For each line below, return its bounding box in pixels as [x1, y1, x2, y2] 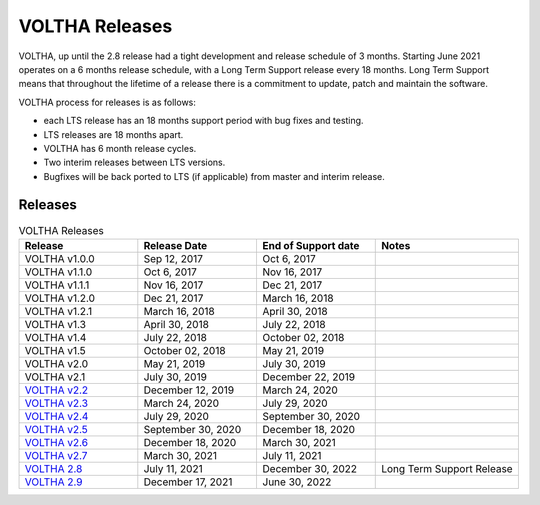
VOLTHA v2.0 [24, 356, 89, 370]
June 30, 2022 [262, 475, 332, 489]
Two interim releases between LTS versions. [43, 156, 226, 169]
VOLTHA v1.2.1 [24, 304, 93, 318]
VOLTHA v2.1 [24, 370, 86, 384]
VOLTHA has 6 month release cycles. [43, 142, 197, 154]
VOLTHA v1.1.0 [24, 265, 93, 279]
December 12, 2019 [143, 383, 235, 397]
